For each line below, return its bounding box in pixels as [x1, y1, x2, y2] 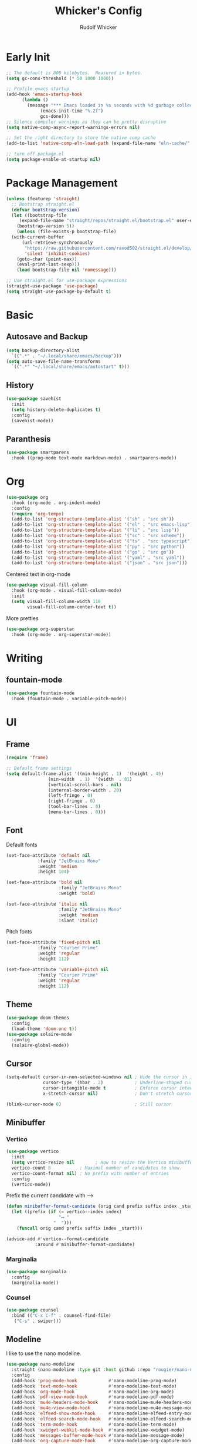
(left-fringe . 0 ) [47, 793, 93, 799]
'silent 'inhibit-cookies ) [24, 250, 91, 257]
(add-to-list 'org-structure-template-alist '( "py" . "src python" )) [11, 544, 185, 549]
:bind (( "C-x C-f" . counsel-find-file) [11, 1312, 111, 1319]
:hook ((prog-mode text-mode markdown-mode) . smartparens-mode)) [11, 455, 177, 461]
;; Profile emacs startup [6, 86, 69, 92]
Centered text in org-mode [6, 571, 71, 578]
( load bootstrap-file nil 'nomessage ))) [16, 267, 117, 273]
